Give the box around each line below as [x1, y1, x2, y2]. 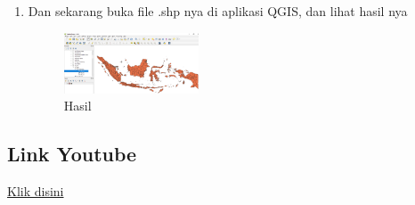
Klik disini [7, 181, 64, 200]
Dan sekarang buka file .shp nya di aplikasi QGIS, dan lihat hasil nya [28, 2, 408, 20]
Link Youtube [7, 140, 137, 168]
